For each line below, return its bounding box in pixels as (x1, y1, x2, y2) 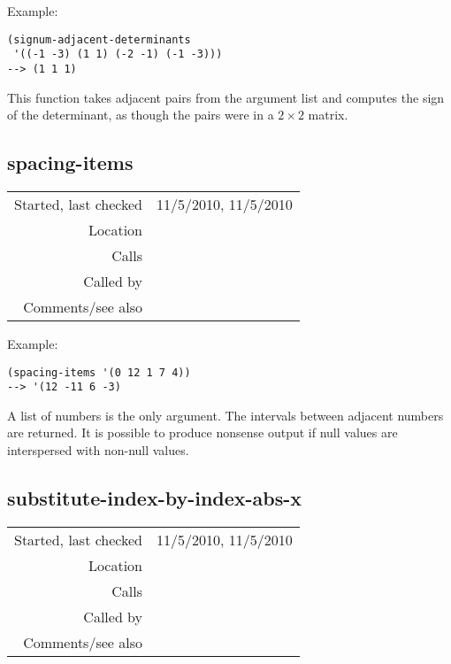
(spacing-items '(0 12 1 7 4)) (7, 366, 191, 379)
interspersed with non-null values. (7, 441, 189, 459)
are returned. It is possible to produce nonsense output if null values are (7, 423, 398, 442)
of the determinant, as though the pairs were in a (7, 105, 274, 124)
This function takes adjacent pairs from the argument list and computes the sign (7, 88, 445, 106)
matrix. (308, 105, 348, 124)
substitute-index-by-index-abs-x (7, 484, 302, 512)
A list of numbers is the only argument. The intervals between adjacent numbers (7, 405, 444, 424)
